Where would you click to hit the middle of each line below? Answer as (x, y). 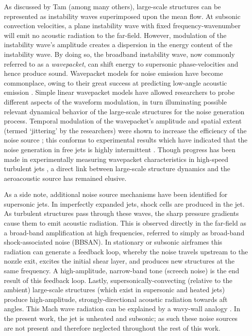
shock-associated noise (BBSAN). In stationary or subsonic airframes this (113, 242)
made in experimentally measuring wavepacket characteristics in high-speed (116, 159)
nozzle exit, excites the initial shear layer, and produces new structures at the (119, 261)
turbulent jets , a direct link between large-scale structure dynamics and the (117, 168)
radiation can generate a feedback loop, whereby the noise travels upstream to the (126, 251)
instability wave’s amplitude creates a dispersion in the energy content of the (118, 44)
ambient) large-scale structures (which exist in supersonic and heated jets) (114, 290)
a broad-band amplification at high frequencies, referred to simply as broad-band (124, 232)
